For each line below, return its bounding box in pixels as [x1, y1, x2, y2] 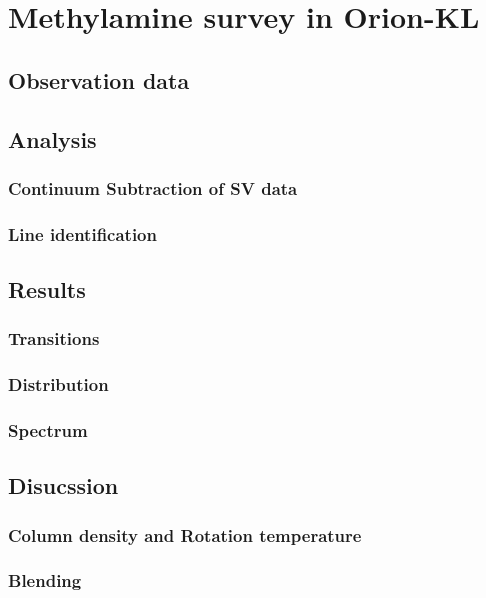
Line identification [8, 221, 157, 246]
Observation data [8, 64, 190, 95]
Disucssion [8, 470, 119, 501]
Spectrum [8, 418, 88, 443]
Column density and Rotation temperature [8, 522, 362, 547]
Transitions [8, 326, 100, 351]
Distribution [8, 372, 109, 397]
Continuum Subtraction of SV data [8, 175, 298, 200]
